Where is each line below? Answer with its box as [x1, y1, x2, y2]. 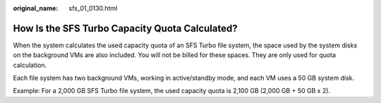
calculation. [13, 61, 47, 69]
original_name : [13, 4, 59, 12]
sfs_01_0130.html [68, 4, 118, 12]
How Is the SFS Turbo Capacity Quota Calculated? [13, 22, 238, 35]
